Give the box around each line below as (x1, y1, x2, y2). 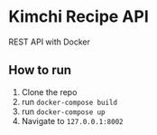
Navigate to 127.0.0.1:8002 (21, 115, 124, 126)
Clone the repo (21, 86, 78, 97)
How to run (8, 63, 72, 78)
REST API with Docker (8, 36, 91, 47)
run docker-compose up (21, 106, 106, 117)
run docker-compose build (21, 96, 118, 107)
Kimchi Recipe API (8, 6, 150, 27)
